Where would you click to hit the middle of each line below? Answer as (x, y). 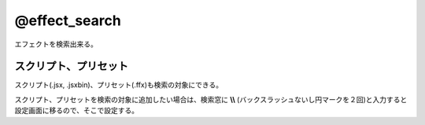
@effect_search (68, 20)
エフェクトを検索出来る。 (56, 44)
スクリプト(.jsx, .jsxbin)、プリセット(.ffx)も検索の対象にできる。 (119, 85)
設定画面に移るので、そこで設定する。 (77, 111)
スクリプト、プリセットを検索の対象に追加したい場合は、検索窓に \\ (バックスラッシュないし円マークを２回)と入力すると (211, 99)
